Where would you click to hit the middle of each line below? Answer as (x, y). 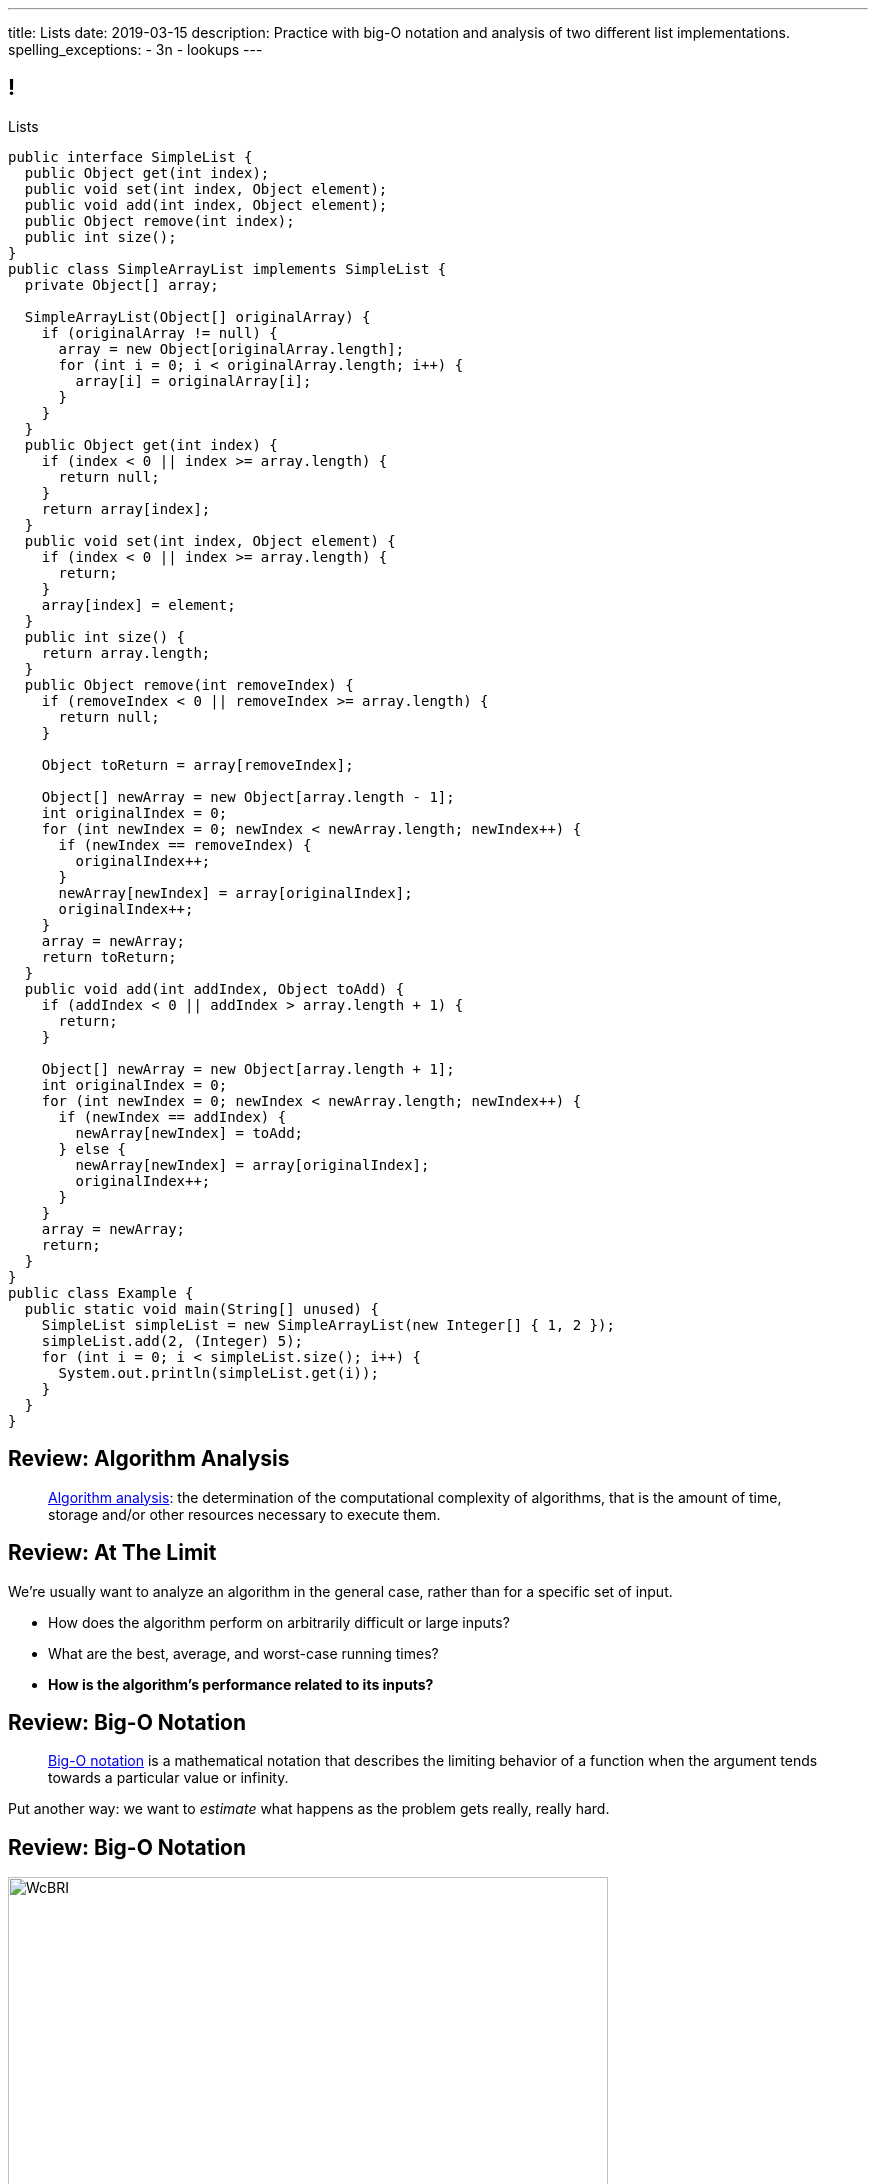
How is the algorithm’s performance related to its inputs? (241, 1684)
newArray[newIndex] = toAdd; (189, 1132)
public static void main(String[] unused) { (201, 1308)
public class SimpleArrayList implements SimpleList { (227, 268)
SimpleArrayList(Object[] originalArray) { (197, 316)
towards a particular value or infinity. (168, 1778)
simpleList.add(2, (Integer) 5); (172, 1340)
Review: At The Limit (112, 1553)
